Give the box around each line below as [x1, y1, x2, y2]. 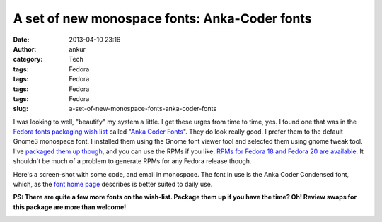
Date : [13, 35, 30, 44]
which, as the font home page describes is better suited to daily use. [13, 180, 213, 189]
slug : [13, 105, 28, 113]
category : [13, 55, 43, 64]
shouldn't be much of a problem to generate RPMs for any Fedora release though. [13, 157, 252, 165]
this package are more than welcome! [13, 202, 127, 211]
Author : [13, 45, 37, 53]
